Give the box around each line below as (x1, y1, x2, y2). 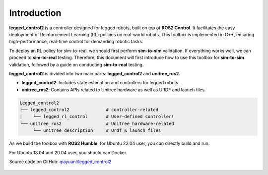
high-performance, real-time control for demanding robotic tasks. (9, 39, 143, 45)
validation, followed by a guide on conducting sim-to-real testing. (9, 61, 144, 67)
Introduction (9, 7, 62, 18)
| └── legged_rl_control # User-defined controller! (19, 114, 174, 119)
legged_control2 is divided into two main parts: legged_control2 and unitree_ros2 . (9, 70, 181, 76)
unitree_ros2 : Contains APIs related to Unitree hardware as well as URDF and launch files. (21, 87, 206, 93)
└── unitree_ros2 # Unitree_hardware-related (19, 120, 174, 126)
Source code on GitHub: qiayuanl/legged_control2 (9, 159, 112, 165)
